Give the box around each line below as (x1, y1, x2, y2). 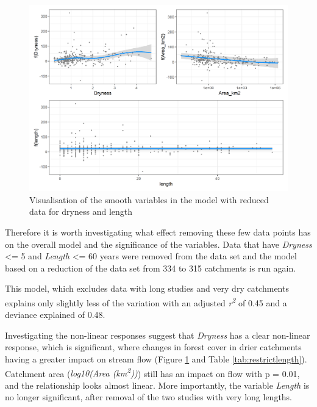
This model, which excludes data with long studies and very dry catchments (5, 282, 289, 295)
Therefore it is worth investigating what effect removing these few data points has (5, 225, 311, 238)
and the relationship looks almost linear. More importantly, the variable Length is (5, 378, 310, 391)
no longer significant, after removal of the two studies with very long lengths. (5, 391, 293, 403)
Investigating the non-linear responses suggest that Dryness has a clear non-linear (5, 328, 310, 341)
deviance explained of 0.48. (5, 308, 105, 321)
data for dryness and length (29, 205, 133, 218)
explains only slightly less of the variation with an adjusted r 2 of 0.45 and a (5, 294, 287, 309)
